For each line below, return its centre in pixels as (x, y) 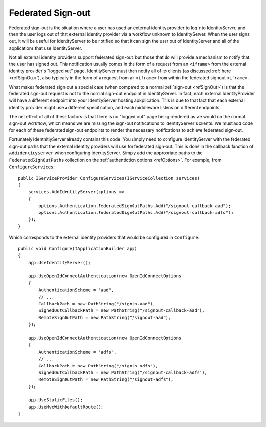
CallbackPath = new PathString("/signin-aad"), (97, 304)
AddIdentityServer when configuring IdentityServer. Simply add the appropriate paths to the (106, 153)
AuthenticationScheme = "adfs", (78, 352)
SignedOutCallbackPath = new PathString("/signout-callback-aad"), (122, 311)
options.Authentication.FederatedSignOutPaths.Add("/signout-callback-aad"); (135, 206)
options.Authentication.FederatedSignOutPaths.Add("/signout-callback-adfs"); (136, 213)
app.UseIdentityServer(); (59, 262)
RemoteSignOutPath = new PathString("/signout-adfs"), (106, 380)
